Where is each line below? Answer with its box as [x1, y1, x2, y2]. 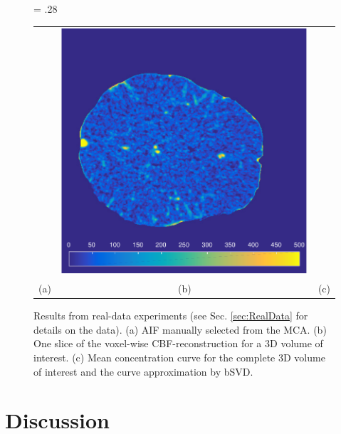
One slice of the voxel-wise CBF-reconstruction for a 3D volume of [33, 336, 323, 351]
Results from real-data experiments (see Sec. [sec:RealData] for [33, 308, 308, 323]
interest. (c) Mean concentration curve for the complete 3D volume [33, 350, 325, 365]
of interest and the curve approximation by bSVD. [33, 364, 253, 379]
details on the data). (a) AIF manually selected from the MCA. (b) [33, 322, 327, 337]
